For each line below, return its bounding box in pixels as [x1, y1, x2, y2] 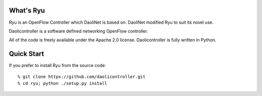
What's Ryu [9, 6, 45, 15]
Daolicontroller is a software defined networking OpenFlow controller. [9, 28, 148, 34]
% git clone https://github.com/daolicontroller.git [17, 74, 146, 80]
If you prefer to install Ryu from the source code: [9, 63, 106, 68]
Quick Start [9, 50, 44, 58]
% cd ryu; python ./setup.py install [17, 80, 108, 86]
